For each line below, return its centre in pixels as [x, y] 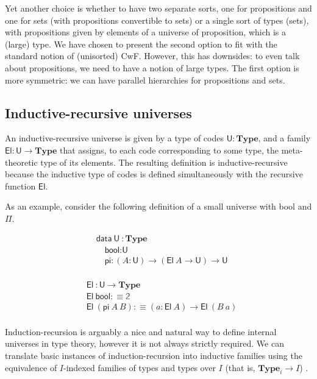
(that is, [240, 367]
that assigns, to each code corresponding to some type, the [169, 150]
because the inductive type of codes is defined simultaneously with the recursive [154, 174]
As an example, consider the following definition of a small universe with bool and [158, 206]
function [20, 186]
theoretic [21, 162]
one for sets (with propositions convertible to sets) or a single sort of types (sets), [157, 20]
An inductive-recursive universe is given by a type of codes [114, 138]
